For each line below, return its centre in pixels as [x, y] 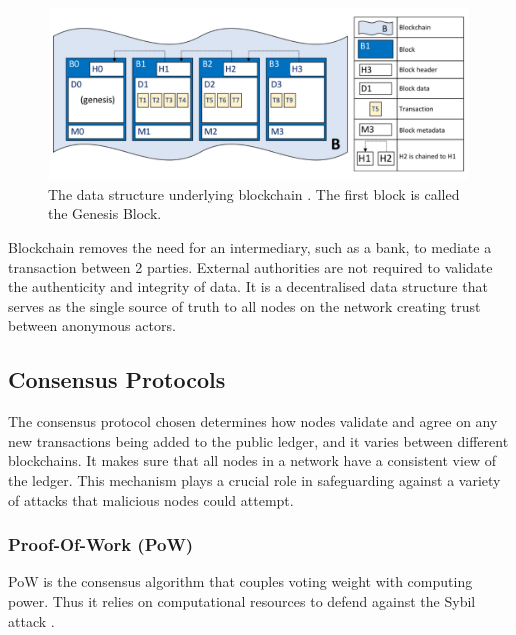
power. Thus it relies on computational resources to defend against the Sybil [242, 600]
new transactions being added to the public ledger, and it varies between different [258, 440]
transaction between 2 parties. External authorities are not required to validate [250, 266]
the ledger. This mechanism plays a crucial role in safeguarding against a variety [254, 479]
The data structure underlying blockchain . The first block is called [254, 193]
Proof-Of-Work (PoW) [101, 544]
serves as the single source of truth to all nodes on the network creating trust [244, 305]
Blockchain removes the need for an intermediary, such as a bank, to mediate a [250, 247]
